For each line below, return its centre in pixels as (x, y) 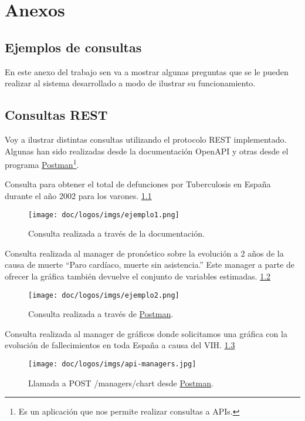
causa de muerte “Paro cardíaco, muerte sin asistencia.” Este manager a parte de (150, 265)
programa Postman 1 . (42, 164)
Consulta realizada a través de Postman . (101, 314)
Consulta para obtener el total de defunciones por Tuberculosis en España (138, 184)
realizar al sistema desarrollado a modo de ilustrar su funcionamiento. (130, 83)
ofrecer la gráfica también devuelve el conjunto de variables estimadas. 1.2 (138, 276)
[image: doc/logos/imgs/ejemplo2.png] (104, 295)
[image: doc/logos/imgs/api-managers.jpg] (112, 364)
